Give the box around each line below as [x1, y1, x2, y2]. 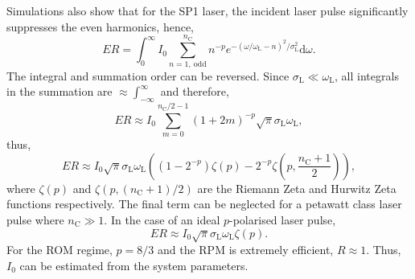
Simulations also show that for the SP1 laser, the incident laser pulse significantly [6, 2, 409, 18]
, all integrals [335, 67, 399, 84]
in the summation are [6, 83, 113, 100]
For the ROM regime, [6, 241, 113, 257]
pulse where [6, 211, 64, 228]
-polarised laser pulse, [229, 211, 336, 228]
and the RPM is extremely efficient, [157, 241, 334, 257]
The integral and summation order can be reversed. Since [6, 67, 290, 84]
